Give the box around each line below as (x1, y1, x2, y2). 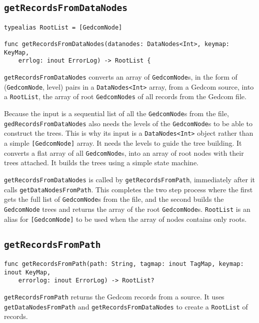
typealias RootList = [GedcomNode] (4, 24, 122, 31)
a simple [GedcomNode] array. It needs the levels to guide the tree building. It (4, 138, 242, 148)
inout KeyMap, (4, 268, 51, 276)
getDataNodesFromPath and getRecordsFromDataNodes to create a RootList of (4, 301, 248, 311)
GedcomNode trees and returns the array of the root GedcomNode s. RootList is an (4, 203, 250, 214)
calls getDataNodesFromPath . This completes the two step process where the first (4, 184, 253, 194)
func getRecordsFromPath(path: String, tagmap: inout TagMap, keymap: (4, 260, 244, 267)
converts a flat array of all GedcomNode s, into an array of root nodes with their (4, 147, 244, 158)
